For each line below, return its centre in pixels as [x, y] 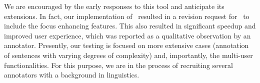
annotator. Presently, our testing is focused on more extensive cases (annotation [126, 45]
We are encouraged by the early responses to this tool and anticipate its [114, 6]
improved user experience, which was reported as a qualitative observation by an [127, 35]
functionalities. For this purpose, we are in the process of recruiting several [118, 65]
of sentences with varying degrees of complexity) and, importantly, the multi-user [128, 55]
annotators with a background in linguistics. [72, 75]
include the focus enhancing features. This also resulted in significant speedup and [130, 26]
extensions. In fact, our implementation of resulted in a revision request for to [127, 16]
